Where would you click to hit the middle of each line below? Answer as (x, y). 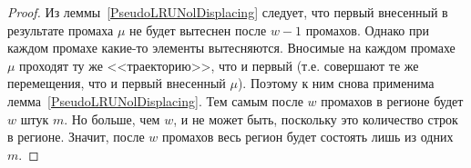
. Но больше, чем (112, 119)
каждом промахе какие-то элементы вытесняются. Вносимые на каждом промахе (231, 48)
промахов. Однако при (368, 30)
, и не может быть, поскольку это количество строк (316, 119)
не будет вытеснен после (198, 30)
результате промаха (61, 30)
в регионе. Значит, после (76, 137)
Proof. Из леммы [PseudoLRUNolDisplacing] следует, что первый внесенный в (228, 12)
